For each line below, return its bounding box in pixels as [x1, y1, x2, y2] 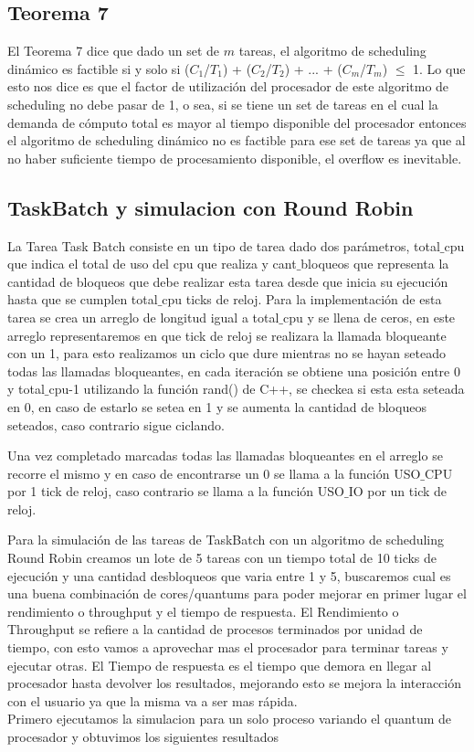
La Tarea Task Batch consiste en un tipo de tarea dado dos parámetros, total [7, 236, 440, 255]
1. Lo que [413, 58, 466, 78]
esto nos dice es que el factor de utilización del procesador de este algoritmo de [7, 77, 449, 96]
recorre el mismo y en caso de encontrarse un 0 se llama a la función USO [7, 463, 421, 482]
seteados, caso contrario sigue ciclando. [7, 415, 225, 434]
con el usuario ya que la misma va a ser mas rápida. [7, 691, 298, 710]
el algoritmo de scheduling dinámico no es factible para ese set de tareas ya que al [7, 131, 466, 150]
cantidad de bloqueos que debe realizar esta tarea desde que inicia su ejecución [7, 271, 448, 291]
